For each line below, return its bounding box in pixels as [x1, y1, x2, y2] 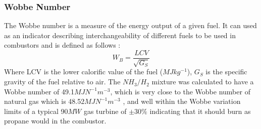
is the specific [205, 66, 247, 77]
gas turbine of [83, 105, 127, 116]
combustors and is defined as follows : [4, 40, 121, 50]
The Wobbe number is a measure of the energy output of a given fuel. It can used [4, 20, 257, 31]
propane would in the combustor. [4, 115, 107, 126]
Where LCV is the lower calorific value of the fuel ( [4, 66, 163, 77]
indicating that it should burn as [149, 105, 251, 116]
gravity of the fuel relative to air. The [4, 76, 121, 87]
